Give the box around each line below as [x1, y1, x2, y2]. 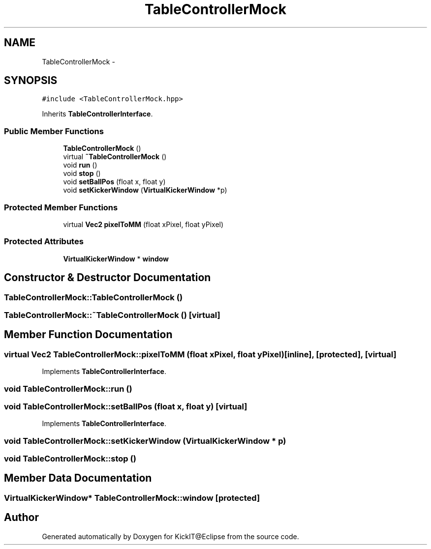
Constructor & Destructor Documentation [4, 271, 211, 284]
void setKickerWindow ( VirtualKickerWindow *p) [63, 186, 227, 195]
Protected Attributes [4, 236, 84, 247]
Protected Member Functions [4, 202, 118, 212]
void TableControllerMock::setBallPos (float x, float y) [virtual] [4, 401, 247, 411]
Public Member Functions [4, 126, 104, 136]
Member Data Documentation [4, 472, 152, 485]
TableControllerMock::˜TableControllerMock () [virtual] [4, 310, 220, 320]
